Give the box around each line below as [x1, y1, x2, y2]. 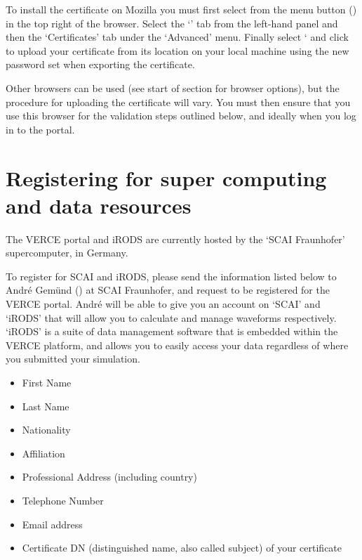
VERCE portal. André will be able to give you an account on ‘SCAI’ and [6, 297, 321, 311]
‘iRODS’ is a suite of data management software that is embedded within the [6, 324, 338, 339]
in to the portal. [6, 122, 75, 136]
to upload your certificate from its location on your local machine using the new [6, 43, 349, 58]
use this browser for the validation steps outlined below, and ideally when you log [6, 108, 356, 123]
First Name [22, 375, 72, 389]
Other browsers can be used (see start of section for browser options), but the [6, 80, 340, 95]
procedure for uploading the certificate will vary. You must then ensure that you [6, 94, 351, 109]
